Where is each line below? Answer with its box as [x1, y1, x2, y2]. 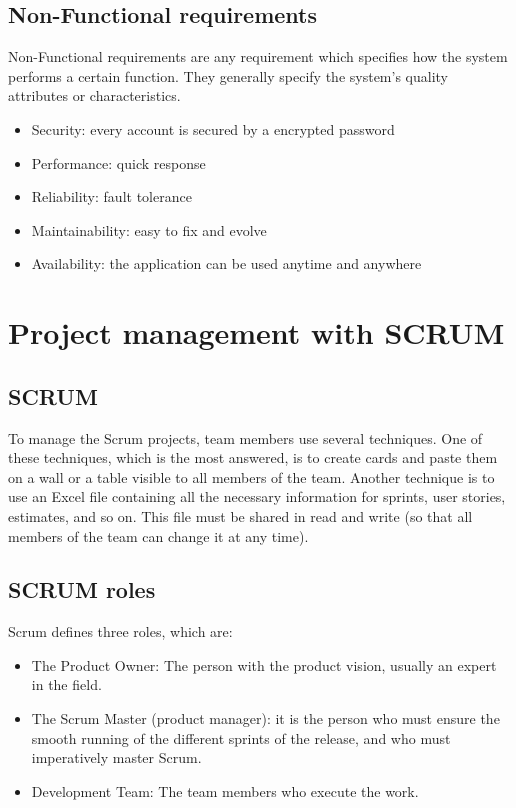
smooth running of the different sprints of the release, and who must [31, 727, 451, 748]
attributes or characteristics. [8, 85, 181, 106]
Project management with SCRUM [8, 312, 505, 353]
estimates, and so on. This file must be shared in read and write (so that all [8, 505, 473, 526]
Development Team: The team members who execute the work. [31, 780, 419, 801]
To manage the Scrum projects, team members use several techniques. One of [8, 427, 483, 448]
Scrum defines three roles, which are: [8, 621, 233, 642]
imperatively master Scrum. [31, 747, 202, 768]
